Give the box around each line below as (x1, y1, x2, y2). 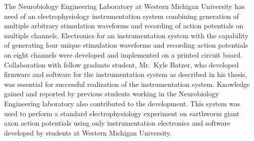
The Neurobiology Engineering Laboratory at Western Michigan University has (4, 1, 245, 11)
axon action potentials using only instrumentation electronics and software (4, 118, 231, 128)
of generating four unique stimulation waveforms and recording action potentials (4, 40, 248, 50)
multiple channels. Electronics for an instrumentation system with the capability (4, 30, 249, 40)
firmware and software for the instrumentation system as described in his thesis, (4, 69, 247, 79)
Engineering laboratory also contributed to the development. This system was (4, 98, 240, 108)
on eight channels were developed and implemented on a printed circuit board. (4, 49, 243, 60)
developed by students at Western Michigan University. (4, 127, 172, 138)
